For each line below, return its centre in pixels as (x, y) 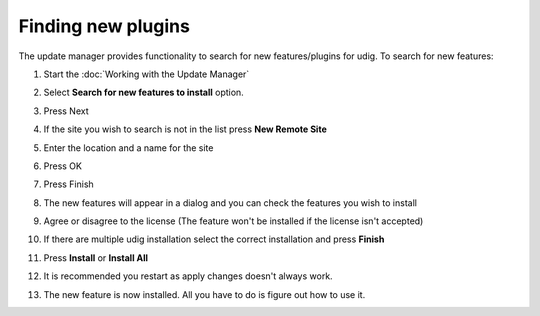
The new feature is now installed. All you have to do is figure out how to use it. (204, 294)
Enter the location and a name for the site (128, 147)
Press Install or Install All (96, 257)
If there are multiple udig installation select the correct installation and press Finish (214, 239)
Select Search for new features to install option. (143, 92)
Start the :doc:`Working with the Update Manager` (146, 74)
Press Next (66, 111)
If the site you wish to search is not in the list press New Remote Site (185, 129)
